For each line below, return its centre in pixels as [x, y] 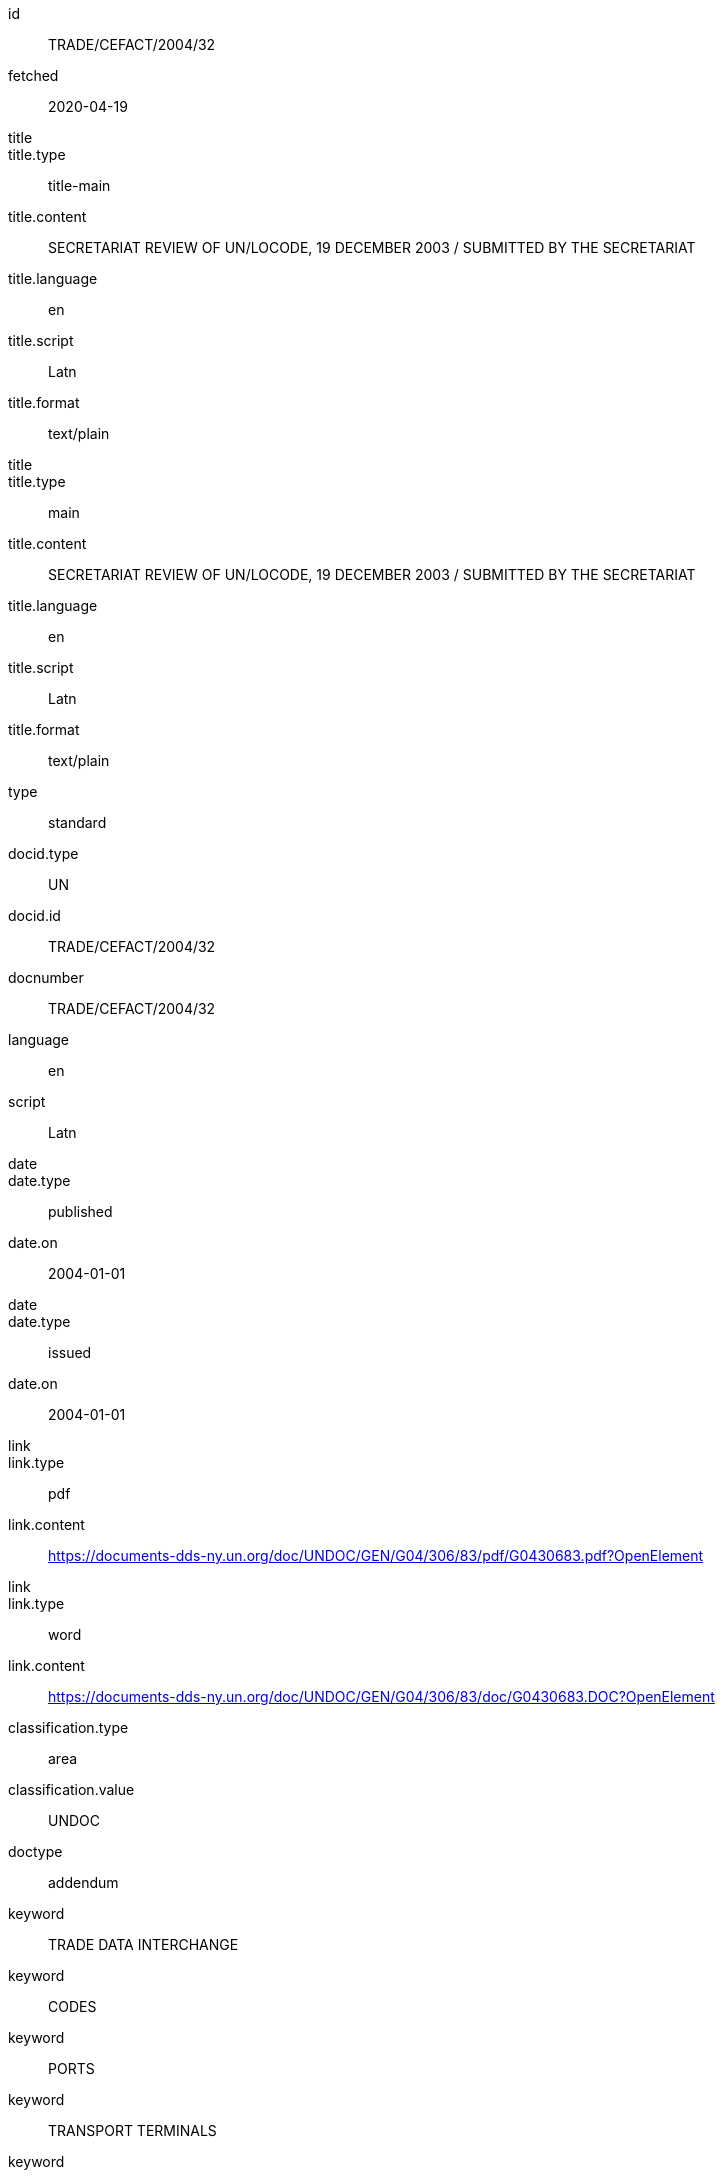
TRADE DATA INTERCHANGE [143, 1944]
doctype [35, 1851]
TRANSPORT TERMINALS [132, 2130]
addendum [83, 1882]
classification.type [68, 1727]
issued [70, 1352]
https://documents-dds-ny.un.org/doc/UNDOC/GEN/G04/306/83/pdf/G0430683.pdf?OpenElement [376, 1555]
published [80, 1211]
